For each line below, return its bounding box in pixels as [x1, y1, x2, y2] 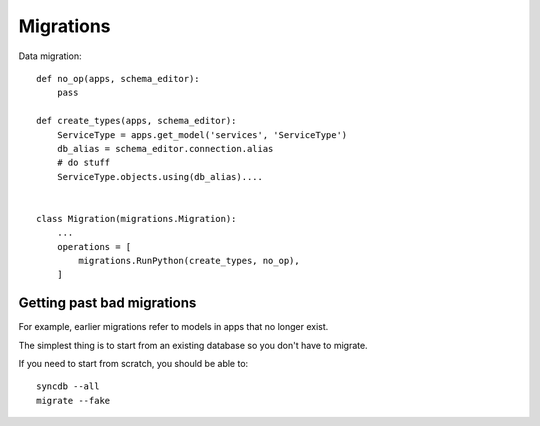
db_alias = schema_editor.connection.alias [56, 143, 274, 154]
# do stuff [56, 157, 111, 169]
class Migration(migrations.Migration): [36, 213, 237, 224]
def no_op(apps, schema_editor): [36, 73, 200, 84]
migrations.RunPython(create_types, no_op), [78, 255, 300, 267]
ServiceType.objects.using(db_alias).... [56, 171, 264, 182]
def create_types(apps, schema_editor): [36, 115, 237, 127]
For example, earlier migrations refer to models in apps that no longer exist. [18, 321, 329, 333]
